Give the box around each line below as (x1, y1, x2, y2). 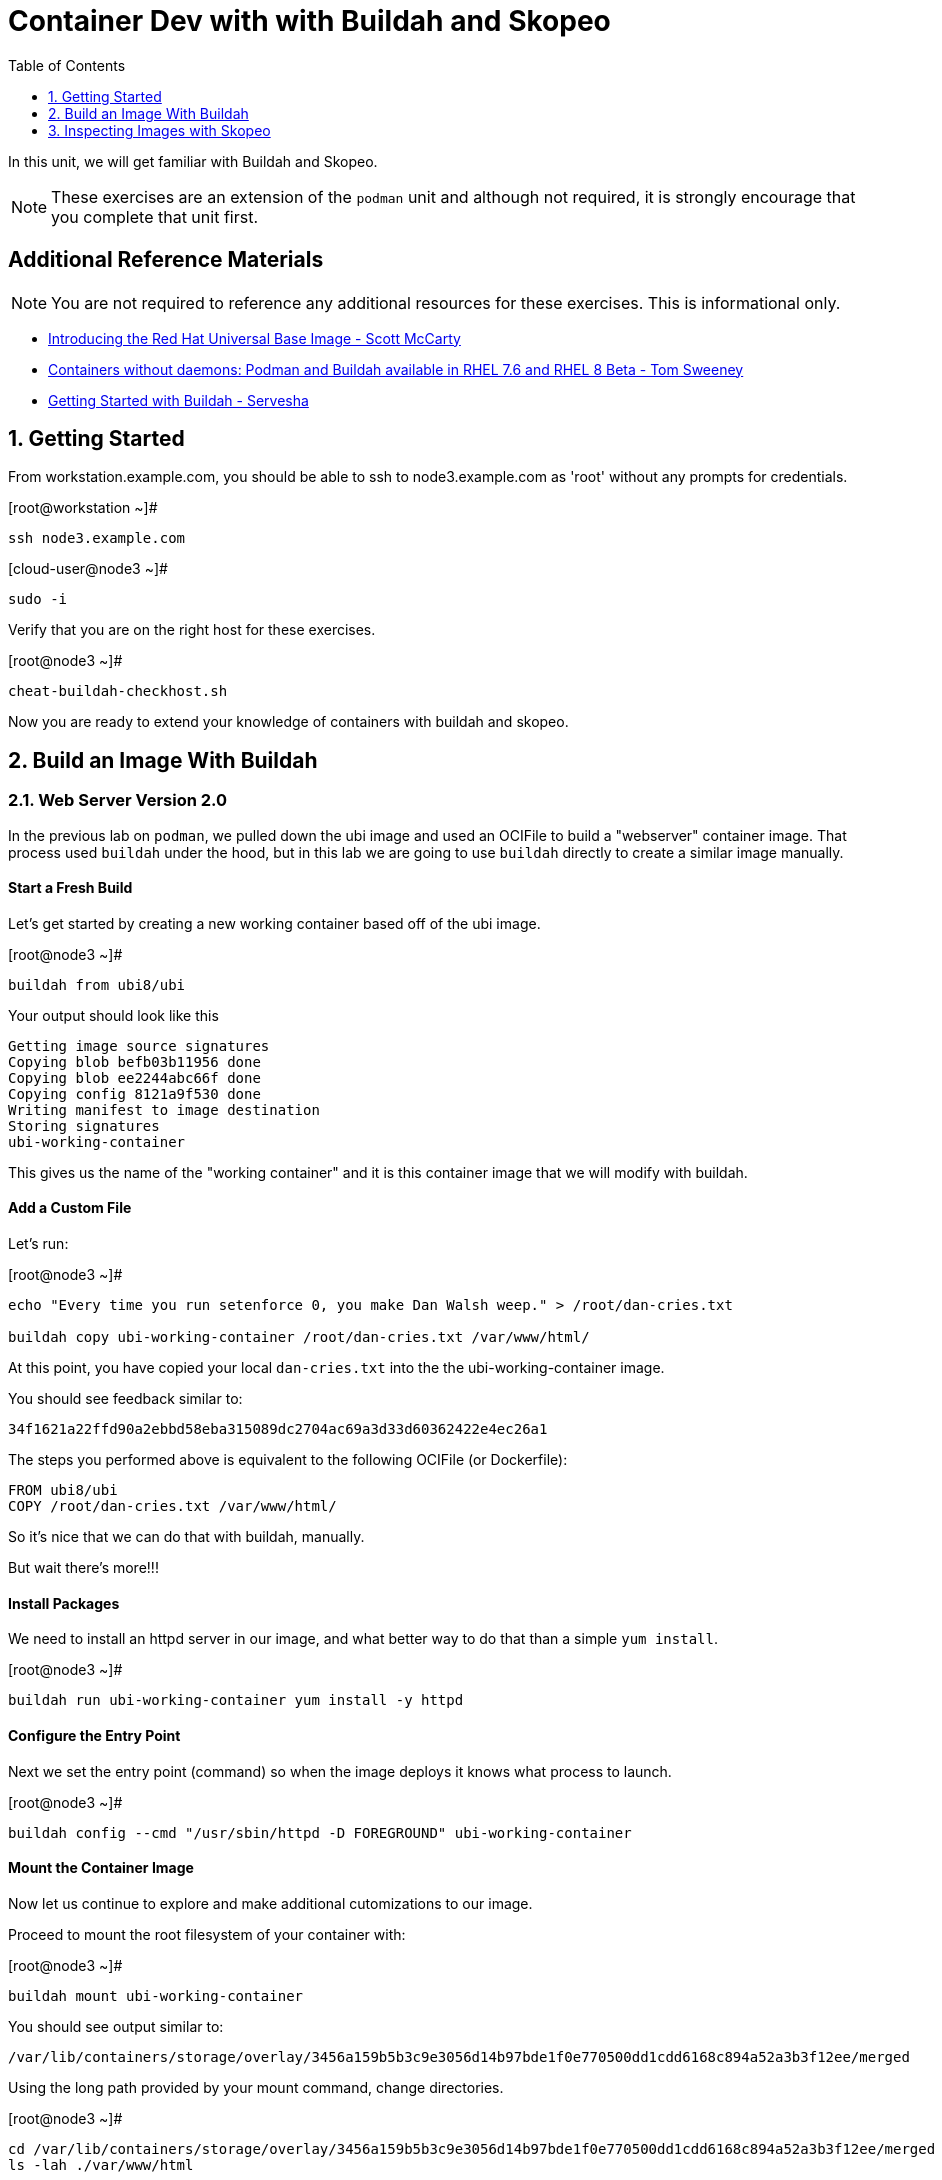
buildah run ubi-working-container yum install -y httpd (8, 1692, 464, 1709)
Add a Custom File (8, 1199, 132, 1217)
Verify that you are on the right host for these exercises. (8, 621, 376, 639)
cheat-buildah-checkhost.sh (8, 683, 228, 700)
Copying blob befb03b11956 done (8, 1053, 261, 1070)
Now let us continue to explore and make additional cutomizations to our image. (8, 1894, 533, 1912)
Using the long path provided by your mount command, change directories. (8, 2078, 504, 2096)
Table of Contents (8, 56, 126, 74)
